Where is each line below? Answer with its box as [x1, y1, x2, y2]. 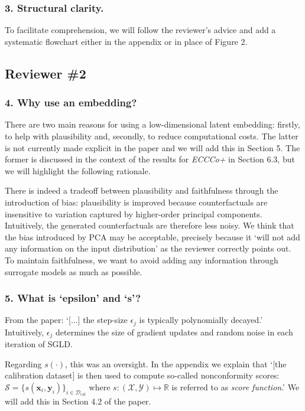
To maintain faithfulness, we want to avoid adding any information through [5, 253, 278, 266]
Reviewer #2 [5, 64, 86, 82]
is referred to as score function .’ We [171, 381, 300, 393]
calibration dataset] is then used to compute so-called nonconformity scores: [5, 369, 280, 381]
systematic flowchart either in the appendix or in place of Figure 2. [5, 35, 248, 47]
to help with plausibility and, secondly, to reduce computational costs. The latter [5, 130, 298, 142]
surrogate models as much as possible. [5, 265, 142, 278]
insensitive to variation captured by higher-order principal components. [5, 207, 262, 220]
